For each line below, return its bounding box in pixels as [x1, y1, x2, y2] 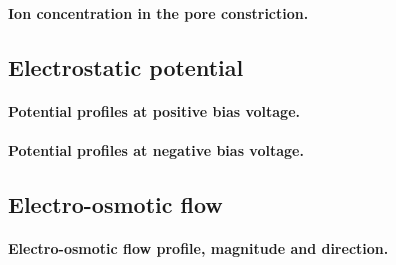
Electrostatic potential [8, 51, 244, 82]
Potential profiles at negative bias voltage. [8, 139, 304, 160]
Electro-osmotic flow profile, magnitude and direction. [8, 237, 389, 258]
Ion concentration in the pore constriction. [8, 2, 309, 23]
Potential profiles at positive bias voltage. [8, 100, 300, 121]
